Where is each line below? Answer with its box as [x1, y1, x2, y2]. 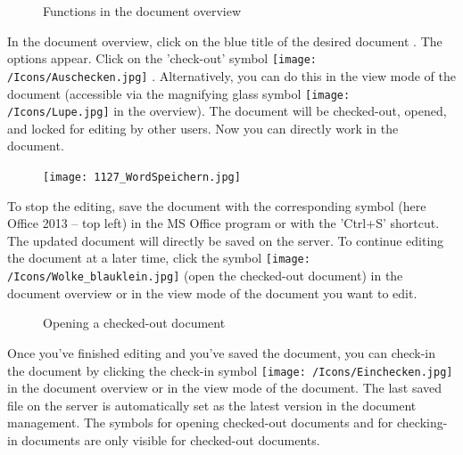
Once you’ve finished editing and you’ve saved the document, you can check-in [7, 343, 436, 362]
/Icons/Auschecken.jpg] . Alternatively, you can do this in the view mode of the [7, 66, 456, 85]
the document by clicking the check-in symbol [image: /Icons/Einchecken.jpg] [7, 361, 453, 379]
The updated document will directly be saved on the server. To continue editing [7, 231, 444, 249]
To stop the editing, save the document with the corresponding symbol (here [7, 196, 426, 215]
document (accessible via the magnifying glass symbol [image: [7, 84, 351, 102]
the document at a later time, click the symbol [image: [7, 248, 310, 267]
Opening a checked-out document [43, 313, 226, 332]
